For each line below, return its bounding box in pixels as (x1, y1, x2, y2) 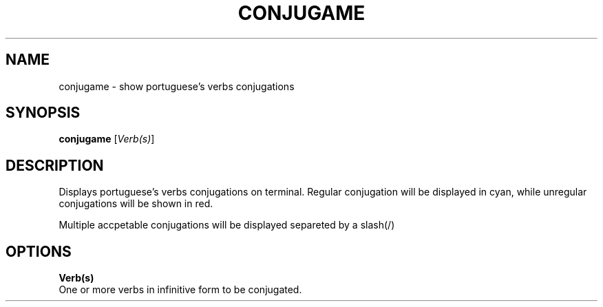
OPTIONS (6, 242, 72, 260)
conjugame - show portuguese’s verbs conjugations (59, 80, 295, 92)
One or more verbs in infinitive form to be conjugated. (59, 284, 302, 296)
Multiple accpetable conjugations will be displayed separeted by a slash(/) (59, 219, 395, 231)
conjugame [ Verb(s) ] (59, 133, 155, 145)
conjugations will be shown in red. (59, 198, 213, 210)
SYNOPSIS (6, 104, 81, 122)
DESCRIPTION (6, 156, 104, 174)
